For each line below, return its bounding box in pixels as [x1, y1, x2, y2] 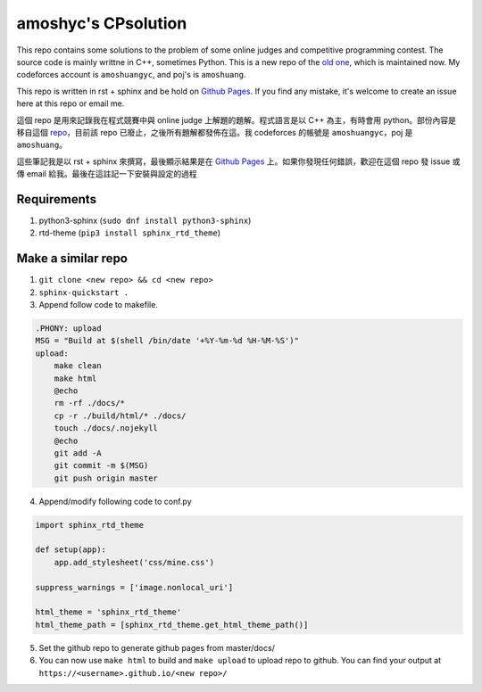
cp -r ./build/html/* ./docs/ [54, 410, 187, 421]
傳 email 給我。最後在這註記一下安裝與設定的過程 [16, 169, 197, 179]
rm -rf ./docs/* [54, 398, 125, 408]
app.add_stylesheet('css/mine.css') [54, 557, 214, 567]
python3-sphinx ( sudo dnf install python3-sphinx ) [38, 215, 252, 226]
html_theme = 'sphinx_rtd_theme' [35, 607, 182, 617]
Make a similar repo [16, 251, 129, 267]
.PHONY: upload [35, 324, 102, 334]
